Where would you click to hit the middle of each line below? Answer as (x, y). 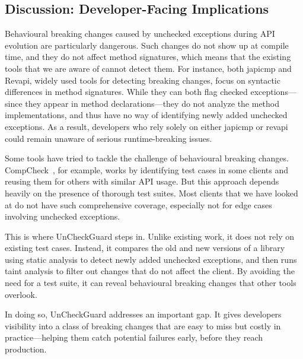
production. (26, 349)
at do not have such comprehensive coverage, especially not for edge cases (138, 204)
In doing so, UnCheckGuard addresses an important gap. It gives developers (143, 314)
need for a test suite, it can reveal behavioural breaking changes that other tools (151, 283)
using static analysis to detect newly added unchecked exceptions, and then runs (151, 259)
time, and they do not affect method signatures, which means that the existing (148, 57)
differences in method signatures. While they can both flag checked (126, 92)
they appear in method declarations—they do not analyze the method (152, 103)
